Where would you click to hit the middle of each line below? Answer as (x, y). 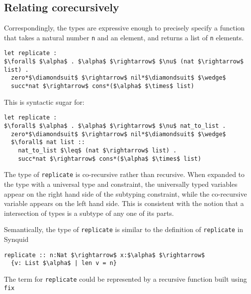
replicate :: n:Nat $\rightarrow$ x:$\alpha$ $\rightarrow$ (105, 255)
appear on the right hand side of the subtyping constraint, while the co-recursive (125, 193)
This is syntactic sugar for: (44, 102)
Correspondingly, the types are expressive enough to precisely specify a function (125, 28)
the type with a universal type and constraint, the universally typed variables (121, 184)
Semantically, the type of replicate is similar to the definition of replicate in (124, 229)
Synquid (16, 239)
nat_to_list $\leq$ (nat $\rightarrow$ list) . (97, 150)
